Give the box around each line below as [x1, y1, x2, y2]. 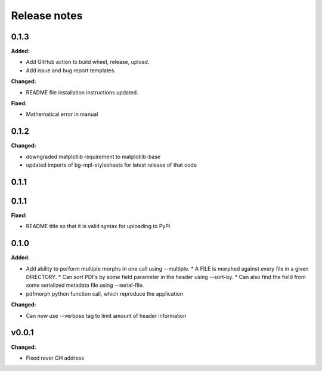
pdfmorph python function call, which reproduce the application [26, 290, 184, 297]
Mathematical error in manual [26, 111, 98, 118]
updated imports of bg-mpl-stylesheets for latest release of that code [26, 161, 197, 168]
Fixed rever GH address [26, 354, 85, 361]
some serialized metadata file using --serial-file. [26, 281, 144, 289]
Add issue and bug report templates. [26, 66, 116, 74]
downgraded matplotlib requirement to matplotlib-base [26, 153, 161, 160]
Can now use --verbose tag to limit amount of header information [26, 312, 187, 319]
